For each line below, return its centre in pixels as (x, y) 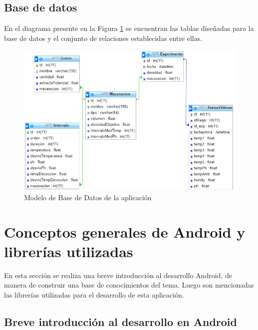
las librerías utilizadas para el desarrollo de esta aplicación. (94, 294)
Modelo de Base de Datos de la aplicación (88, 197)
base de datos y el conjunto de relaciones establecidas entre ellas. (103, 38)
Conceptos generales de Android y (125, 231)
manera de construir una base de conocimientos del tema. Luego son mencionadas (129, 285)
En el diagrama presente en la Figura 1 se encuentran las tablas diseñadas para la (129, 28)
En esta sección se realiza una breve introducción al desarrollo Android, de (118, 275)
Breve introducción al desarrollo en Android (121, 321)
